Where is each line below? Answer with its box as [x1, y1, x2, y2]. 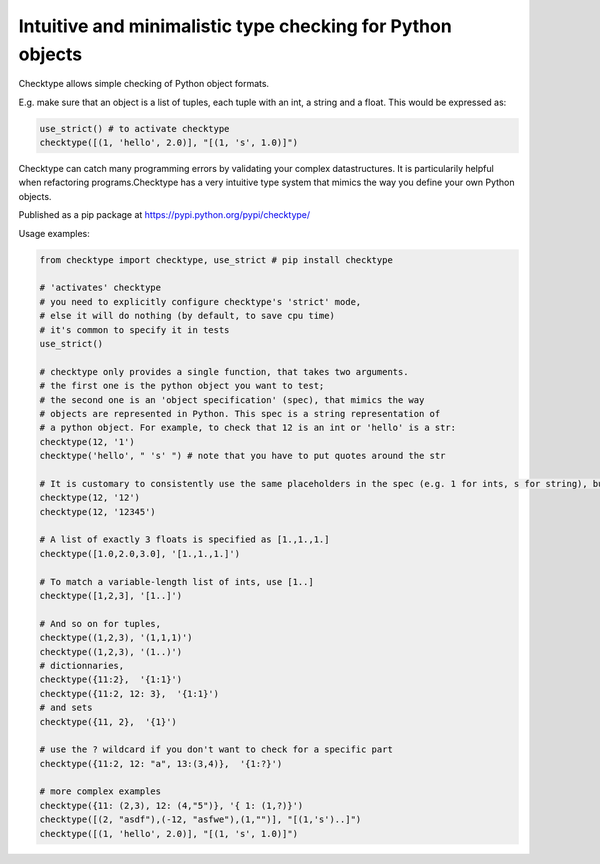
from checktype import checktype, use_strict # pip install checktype [39, 254, 394, 265]
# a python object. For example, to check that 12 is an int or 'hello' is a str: [39, 422, 457, 434]
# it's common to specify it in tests [39, 324, 230, 335]
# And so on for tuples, [39, 618, 162, 629]
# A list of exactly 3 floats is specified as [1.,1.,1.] [39, 534, 330, 545]
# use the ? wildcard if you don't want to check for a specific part [39, 744, 394, 755]
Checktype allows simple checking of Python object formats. [18, 78, 270, 90]
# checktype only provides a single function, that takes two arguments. [39, 366, 409, 377]
